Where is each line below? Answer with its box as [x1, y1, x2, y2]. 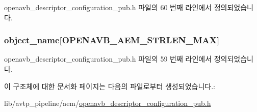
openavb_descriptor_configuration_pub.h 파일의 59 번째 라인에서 [4, 53, 212, 64]
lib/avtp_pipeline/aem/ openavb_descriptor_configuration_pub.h [4, 98, 211, 108]
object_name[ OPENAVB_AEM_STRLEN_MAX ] [4, 34, 220, 46]
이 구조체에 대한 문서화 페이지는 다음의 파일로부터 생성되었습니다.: [4, 80, 215, 91]
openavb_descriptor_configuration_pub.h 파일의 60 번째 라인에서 [4, 2, 212, 12]
